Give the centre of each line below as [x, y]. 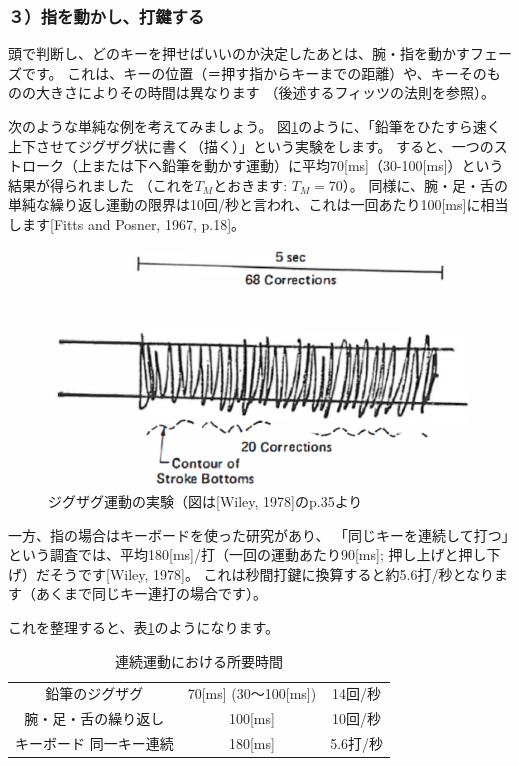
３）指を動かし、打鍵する [106, 15]
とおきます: [250, 184]
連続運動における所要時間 [199, 660]
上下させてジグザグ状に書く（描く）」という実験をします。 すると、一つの [251, 145]
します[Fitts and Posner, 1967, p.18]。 [127, 223]
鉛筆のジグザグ [94, 693]
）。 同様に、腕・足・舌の [425, 184]
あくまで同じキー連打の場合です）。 [151, 593]
